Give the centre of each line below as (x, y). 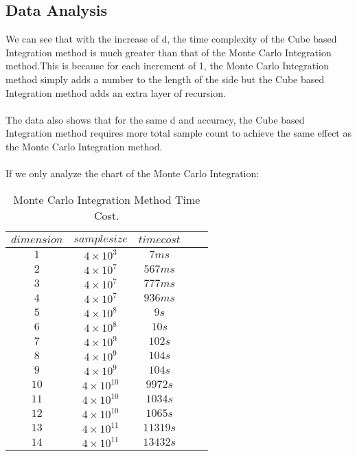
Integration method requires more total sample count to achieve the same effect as (178, 133)
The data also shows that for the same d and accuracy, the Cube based (155, 119)
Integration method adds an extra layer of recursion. (116, 92)
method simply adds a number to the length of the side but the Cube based (165, 79)
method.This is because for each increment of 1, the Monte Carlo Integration (167, 66)
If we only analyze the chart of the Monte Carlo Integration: (133, 173)
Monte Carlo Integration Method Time (107, 199)
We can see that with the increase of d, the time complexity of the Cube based (171, 39)
